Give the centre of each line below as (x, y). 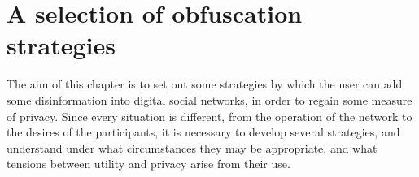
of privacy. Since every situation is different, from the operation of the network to (209, 116)
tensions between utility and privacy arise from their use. (148, 164)
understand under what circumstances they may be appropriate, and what (192, 147)
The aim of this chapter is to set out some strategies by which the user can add (205, 84)
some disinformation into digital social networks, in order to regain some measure (209, 99)
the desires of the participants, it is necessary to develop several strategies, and (203, 132)
